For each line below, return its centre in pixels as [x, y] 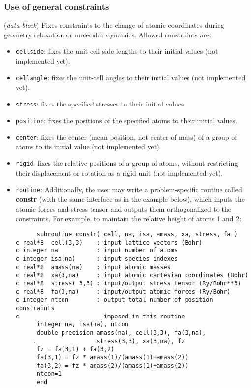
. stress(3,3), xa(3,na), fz [109, 341]
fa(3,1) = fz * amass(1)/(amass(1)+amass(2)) [112, 357]
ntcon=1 [49, 374]
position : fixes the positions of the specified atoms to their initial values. [126, 120]
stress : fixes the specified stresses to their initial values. [101, 103]
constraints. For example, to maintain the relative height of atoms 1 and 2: [128, 218]
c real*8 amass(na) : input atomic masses [93, 267]
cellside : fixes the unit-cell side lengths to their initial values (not [117, 51]
